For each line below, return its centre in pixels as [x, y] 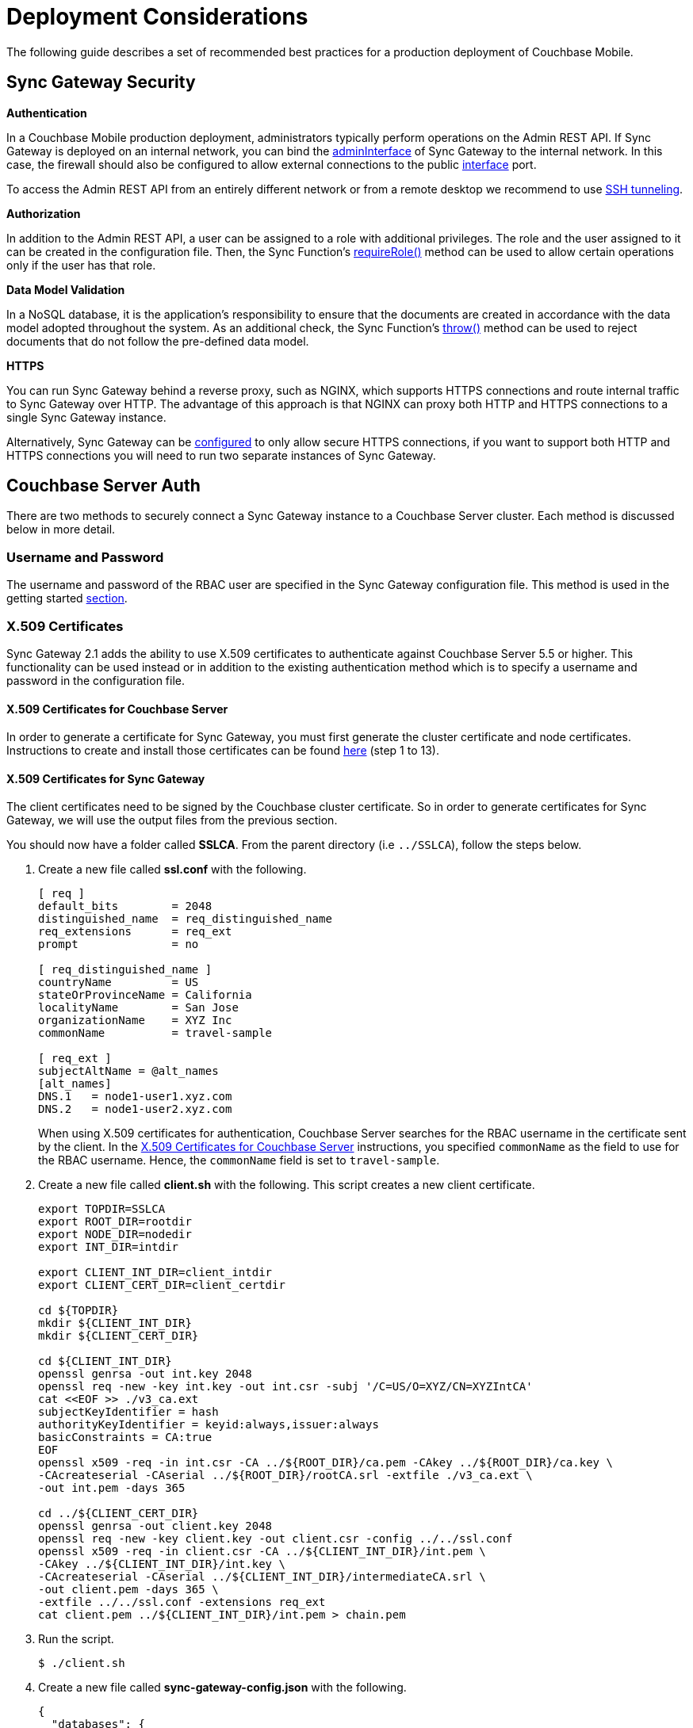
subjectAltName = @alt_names [128, 1071]
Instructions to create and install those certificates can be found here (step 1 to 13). [223, 751]
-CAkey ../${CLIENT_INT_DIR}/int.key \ [162, 1564]
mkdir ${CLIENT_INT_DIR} [115, 1323]
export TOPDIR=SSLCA [102, 1209]
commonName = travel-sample [155, 1033]
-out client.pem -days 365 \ [128, 1590]
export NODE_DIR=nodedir [115, 1235]
